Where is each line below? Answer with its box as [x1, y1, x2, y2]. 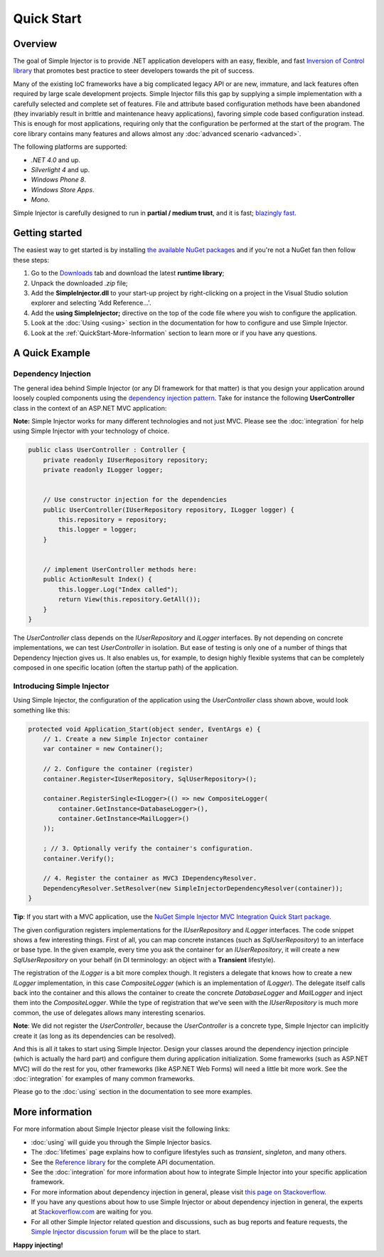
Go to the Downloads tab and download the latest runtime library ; [31, 269, 225, 278]
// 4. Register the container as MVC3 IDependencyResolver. [43, 874, 257, 883]
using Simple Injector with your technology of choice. [13, 427, 170, 436]
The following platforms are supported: [13, 142, 128, 151]
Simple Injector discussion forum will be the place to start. [31, 1228, 201, 1236]
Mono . [31, 196, 50, 204]
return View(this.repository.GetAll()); [58, 595, 201, 604]
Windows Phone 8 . [31, 175, 87, 184]
